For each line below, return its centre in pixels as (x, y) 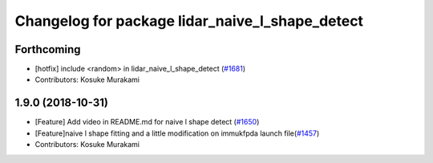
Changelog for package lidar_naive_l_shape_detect (189, 21)
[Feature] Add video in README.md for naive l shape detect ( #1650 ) (147, 122)
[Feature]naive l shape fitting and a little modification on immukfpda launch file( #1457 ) (177, 133)
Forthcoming (48, 49)
